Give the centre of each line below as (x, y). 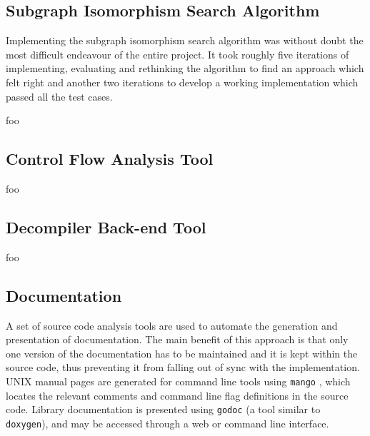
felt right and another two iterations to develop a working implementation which (182, 82)
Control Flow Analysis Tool (110, 159)
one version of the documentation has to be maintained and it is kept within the (182, 353)
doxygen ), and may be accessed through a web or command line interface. (167, 423)
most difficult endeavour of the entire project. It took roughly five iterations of (177, 54)
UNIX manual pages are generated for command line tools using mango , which (178, 381)
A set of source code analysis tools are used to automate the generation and (172, 325)
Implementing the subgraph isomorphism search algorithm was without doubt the (185, 40)
